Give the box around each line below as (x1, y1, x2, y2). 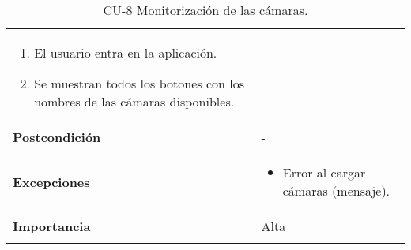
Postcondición (13, 128, 101, 146)
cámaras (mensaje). (282, 181, 390, 200)
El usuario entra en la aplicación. (34, 43, 217, 62)
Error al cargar (282, 163, 366, 181)
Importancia (13, 217, 91, 235)
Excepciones (13, 172, 90, 191)
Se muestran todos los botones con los (34, 74, 244, 92)
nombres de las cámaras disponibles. (34, 92, 235, 110)
